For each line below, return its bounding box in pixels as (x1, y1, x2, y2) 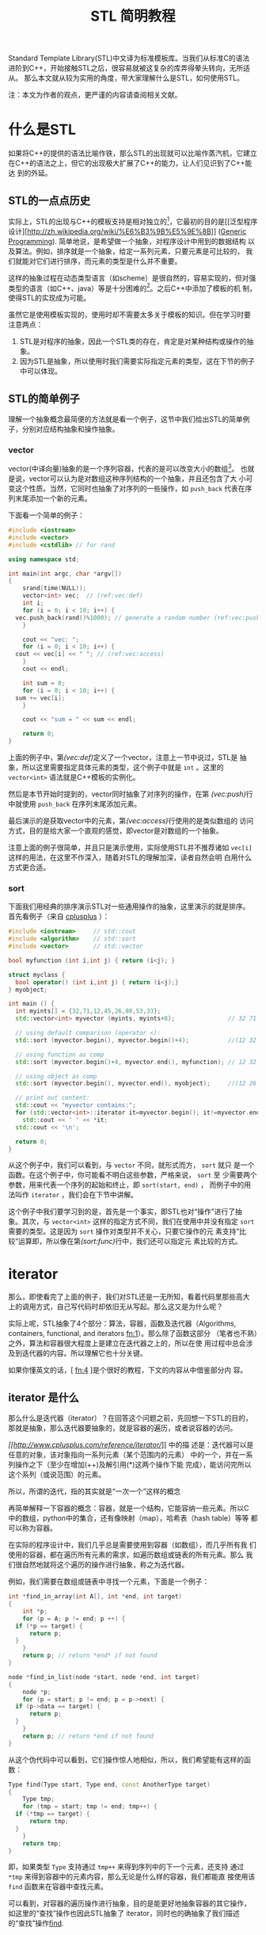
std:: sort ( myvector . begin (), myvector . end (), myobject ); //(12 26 (15, 1079, 257, 1088)
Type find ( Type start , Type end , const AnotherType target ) (8, 1780, 211, 1788)
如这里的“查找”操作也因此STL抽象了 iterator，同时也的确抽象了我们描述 (8, 1909, 240, 1918)
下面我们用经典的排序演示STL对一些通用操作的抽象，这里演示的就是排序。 (8, 902, 250, 911)
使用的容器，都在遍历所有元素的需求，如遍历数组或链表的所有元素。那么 (8, 1550, 244, 1559)
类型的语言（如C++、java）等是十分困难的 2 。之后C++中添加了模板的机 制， (8, 282, 257, 293)
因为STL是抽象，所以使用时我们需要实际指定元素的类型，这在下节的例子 (19, 357, 255, 366)
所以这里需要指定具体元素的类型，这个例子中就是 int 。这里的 (21, 762, 224, 773)
